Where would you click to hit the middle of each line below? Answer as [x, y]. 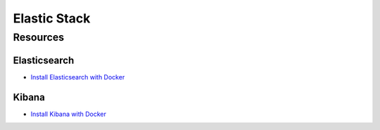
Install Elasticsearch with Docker [78, 77]
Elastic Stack [52, 18]
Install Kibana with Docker [69, 114]
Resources [39, 37]
